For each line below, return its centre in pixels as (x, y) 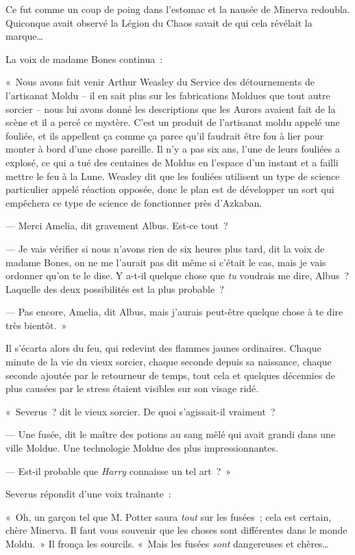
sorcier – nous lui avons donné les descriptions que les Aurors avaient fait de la (171, 108)
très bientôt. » (36, 325)
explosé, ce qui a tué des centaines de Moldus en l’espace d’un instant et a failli (172, 162)
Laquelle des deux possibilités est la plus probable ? (115, 288)
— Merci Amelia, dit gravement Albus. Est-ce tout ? (117, 225)
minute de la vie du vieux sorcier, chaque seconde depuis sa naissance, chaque (169, 362)
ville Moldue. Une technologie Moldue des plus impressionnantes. (142, 448)
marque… (24, 36)
